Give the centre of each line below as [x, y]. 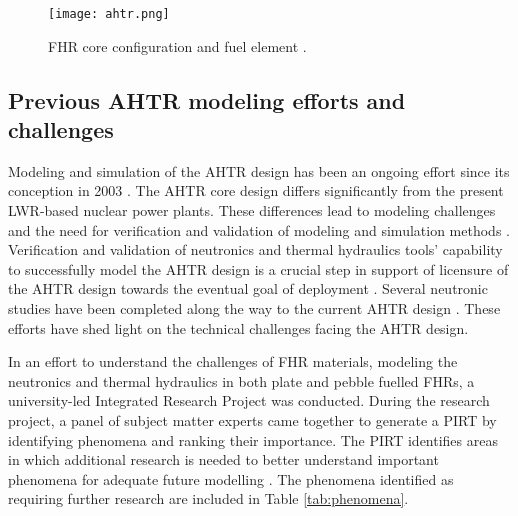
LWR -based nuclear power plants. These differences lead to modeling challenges [252, 210]
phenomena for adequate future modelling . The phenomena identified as [231, 478]
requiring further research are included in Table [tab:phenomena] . [208, 498]
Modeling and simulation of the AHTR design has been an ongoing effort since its [259, 170]
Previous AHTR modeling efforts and [207, 99]
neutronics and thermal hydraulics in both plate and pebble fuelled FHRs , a [241, 380]
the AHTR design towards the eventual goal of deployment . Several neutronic [248, 288]
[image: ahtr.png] [109, 14]
